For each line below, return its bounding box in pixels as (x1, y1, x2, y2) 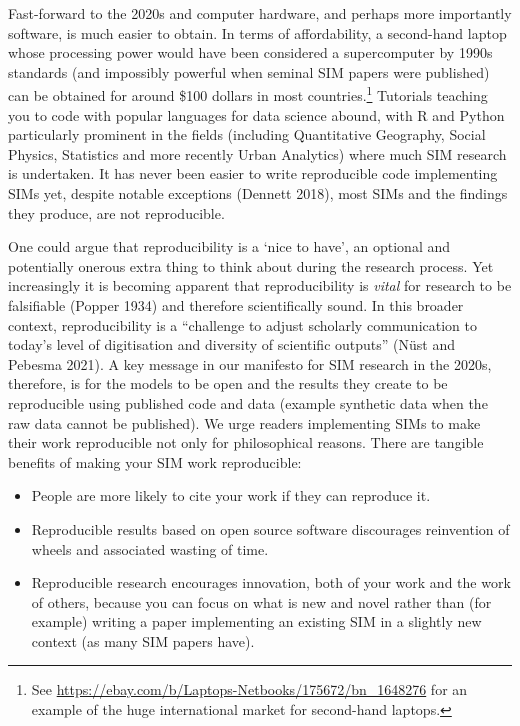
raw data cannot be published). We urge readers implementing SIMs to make (8, 412, 481, 433)
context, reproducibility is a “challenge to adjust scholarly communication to (8, 314, 477, 335)
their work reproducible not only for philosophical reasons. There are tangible (8, 432, 484, 453)
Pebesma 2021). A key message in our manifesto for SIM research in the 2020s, (8, 353, 492, 374)
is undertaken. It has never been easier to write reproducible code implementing (8, 163, 498, 184)
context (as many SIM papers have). (31, 630, 255, 651)
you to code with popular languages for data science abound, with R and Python (8, 104, 505, 125)
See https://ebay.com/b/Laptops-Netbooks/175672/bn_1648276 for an (31, 679, 468, 700)
